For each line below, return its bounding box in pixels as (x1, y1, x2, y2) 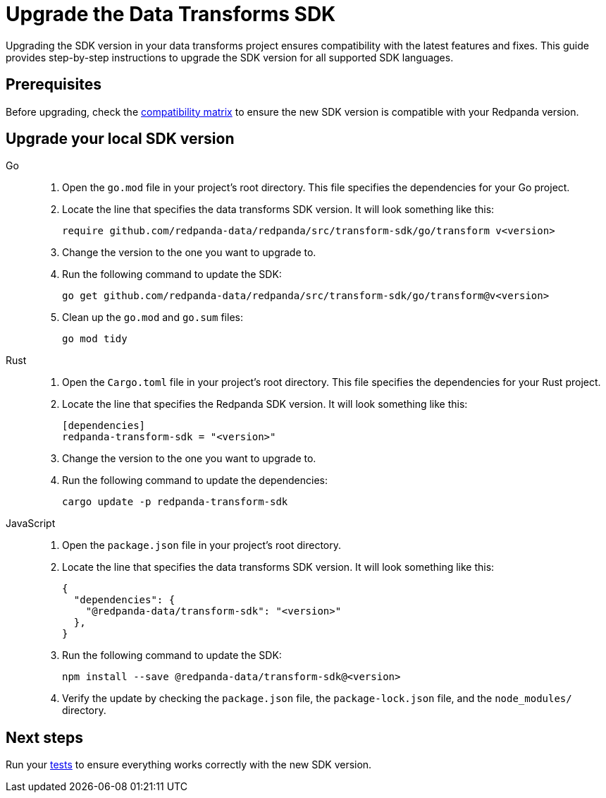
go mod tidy (62, 333, 128, 345)
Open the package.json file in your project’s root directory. (62, 539, 341, 552)
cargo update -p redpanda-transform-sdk (62, 496, 288, 508)
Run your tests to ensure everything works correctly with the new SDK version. (6, 758, 372, 771)
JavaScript (6, 517, 56, 530)
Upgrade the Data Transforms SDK (6, 2, 336, 26)
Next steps (6, 728, 83, 746)
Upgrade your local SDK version (6, 130, 235, 148)
